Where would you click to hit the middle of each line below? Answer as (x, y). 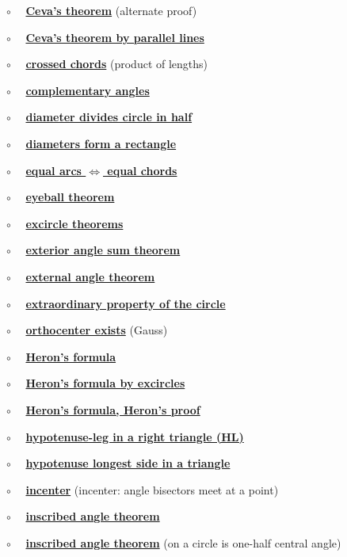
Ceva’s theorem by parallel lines (115, 37)
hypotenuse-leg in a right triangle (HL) (135, 436)
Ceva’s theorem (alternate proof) (111, 10)
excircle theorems (74, 223)
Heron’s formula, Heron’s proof (113, 409)
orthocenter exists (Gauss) (97, 330)
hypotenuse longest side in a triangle (128, 463)
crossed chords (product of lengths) (117, 64)
